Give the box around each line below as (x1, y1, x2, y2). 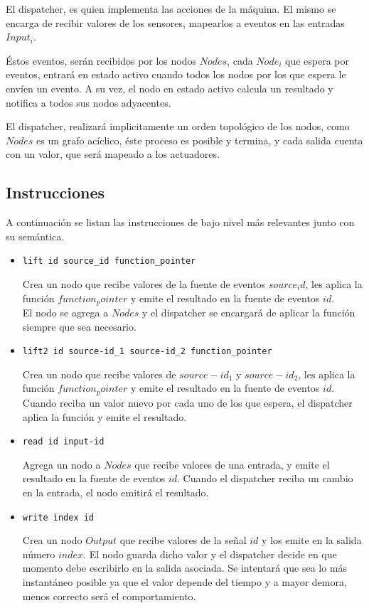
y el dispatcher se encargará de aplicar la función (142, 305, 355, 320)
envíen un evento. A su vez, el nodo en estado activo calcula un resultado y (6, 80, 333, 95)
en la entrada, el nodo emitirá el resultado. (22, 484, 209, 499)
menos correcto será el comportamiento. (22, 588, 196, 603)
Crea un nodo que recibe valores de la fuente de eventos (22, 276, 266, 291)
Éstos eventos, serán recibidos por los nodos (6, 53, 197, 68)
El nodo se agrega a (22, 305, 109, 320)
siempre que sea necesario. (22, 319, 137, 334)
